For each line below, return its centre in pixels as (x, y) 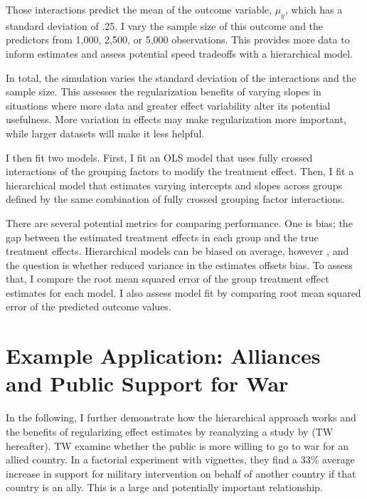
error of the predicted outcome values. (89, 306)
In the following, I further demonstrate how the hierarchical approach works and (181, 417)
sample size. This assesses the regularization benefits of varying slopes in (164, 91)
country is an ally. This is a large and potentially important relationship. (164, 487)
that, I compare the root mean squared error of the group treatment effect (167, 279)
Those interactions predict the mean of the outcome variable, (139, 9)
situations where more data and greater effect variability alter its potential (168, 105)
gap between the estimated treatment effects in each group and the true (162, 237)
